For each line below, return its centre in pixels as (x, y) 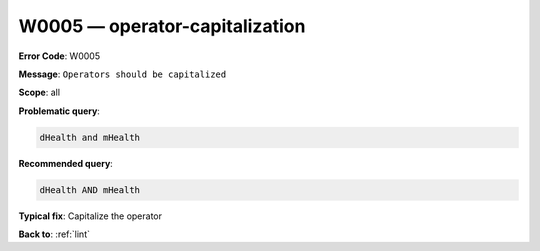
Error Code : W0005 (59, 56)
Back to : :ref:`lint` (54, 234)
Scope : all (39, 92)
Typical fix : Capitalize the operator (90, 216)
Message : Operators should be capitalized (122, 74)
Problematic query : (59, 111)
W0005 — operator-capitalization (162, 26)
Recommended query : (66, 163)
